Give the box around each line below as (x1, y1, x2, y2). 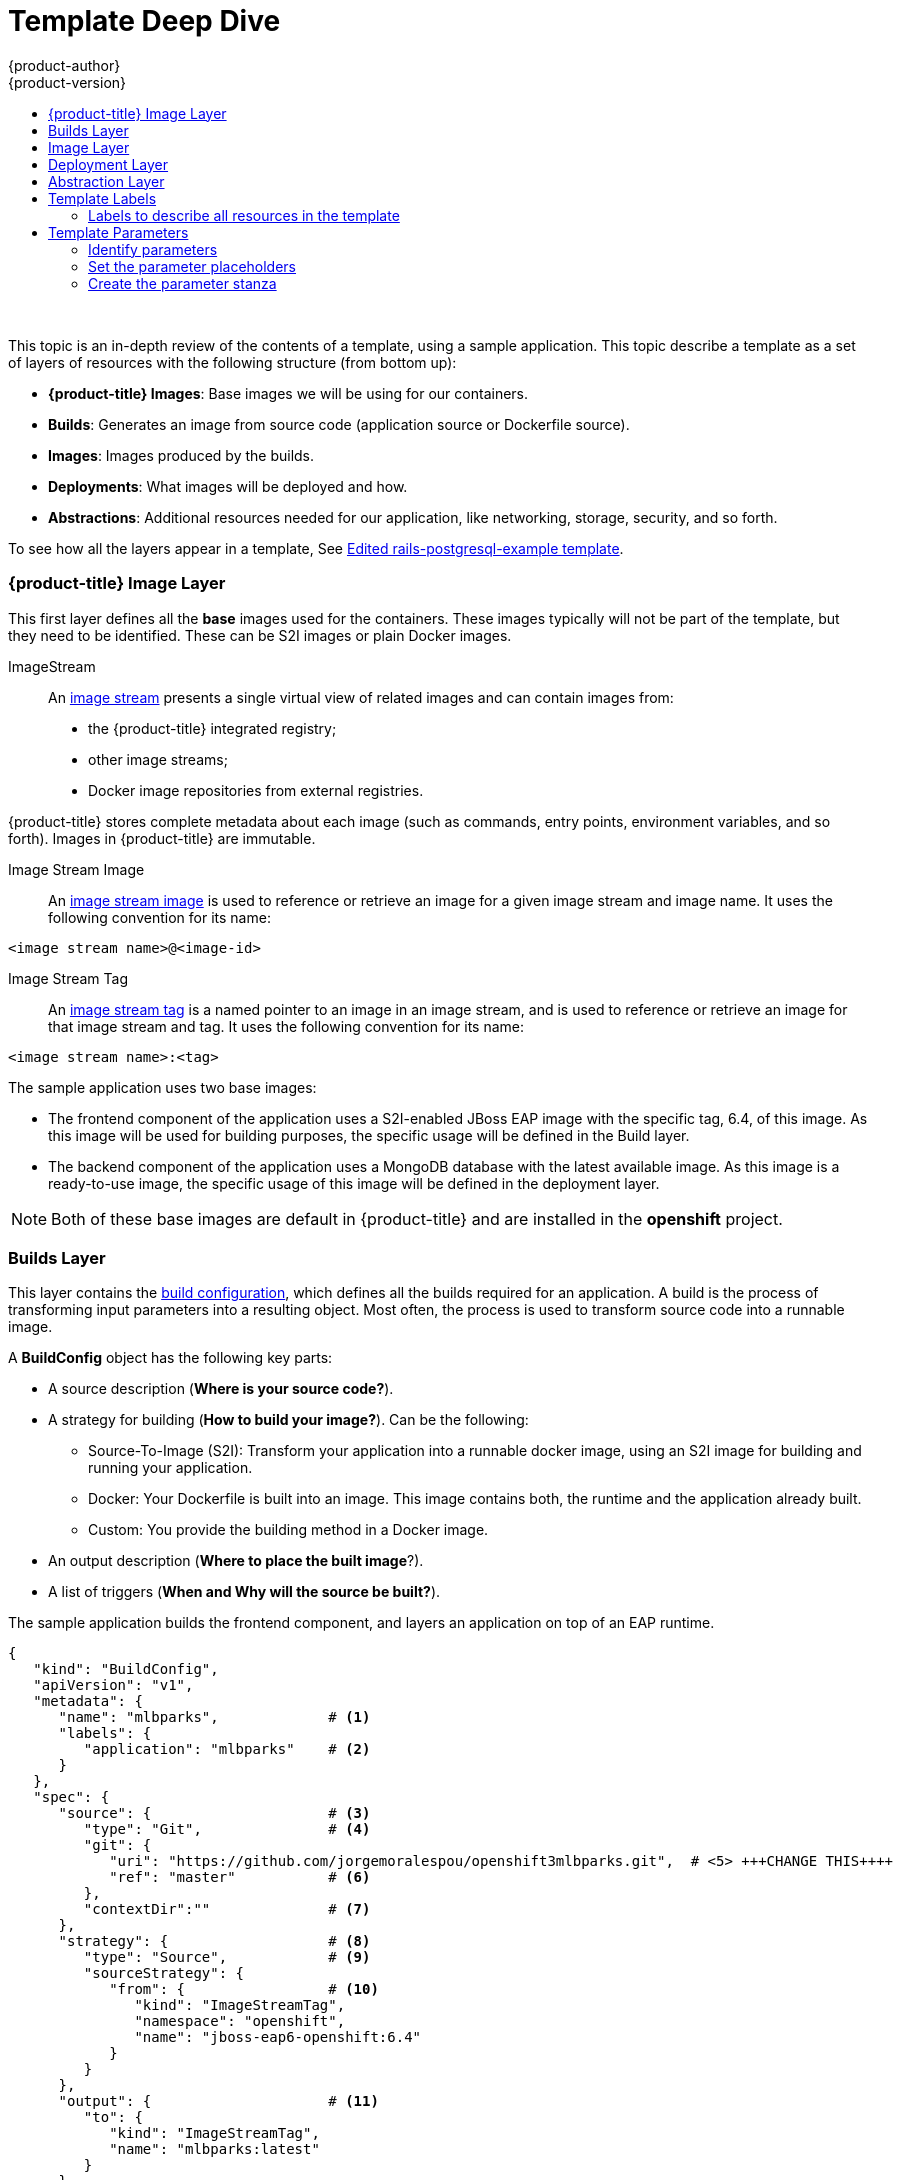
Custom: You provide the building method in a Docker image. (88, 1521, 489, 1539)
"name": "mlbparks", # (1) (58, 1709, 371, 1726)
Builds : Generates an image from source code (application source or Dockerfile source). (48, 415, 630, 433)
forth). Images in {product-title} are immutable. (8, 829, 316, 847)
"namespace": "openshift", (134, 2013, 346, 2030)
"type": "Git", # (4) (83, 1821, 371, 1838)
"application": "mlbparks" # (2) (83, 1741, 371, 1758)
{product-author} (8, 56, 121, 74)
